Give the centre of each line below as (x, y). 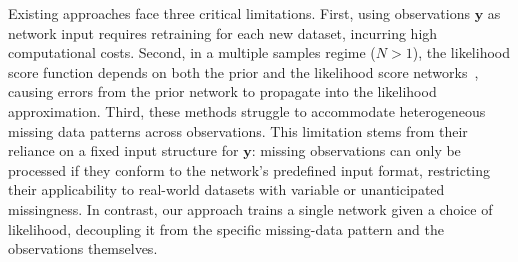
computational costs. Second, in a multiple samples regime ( (192, 52)
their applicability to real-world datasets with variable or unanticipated (226, 189)
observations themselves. (83, 248)
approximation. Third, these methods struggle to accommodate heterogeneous (247, 110)
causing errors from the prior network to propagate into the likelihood (222, 91)
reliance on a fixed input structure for (123, 150)
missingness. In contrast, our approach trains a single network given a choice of (250, 208)
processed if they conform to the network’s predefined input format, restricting (249, 169)
